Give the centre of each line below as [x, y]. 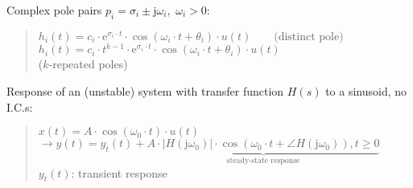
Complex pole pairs [54, 10]
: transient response [119, 172]
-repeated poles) [88, 64]
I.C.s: [20, 106]
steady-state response [263, 161]
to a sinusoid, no [366, 90]
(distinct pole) [309, 37]
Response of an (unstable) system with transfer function [145, 90]
